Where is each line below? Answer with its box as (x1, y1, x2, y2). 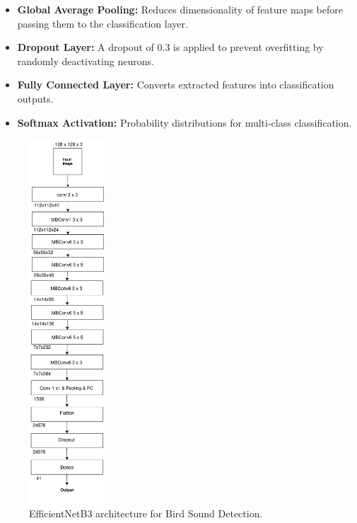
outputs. (17, 91, 54, 105)
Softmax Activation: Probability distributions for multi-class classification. (17, 115, 352, 130)
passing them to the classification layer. (17, 16, 188, 30)
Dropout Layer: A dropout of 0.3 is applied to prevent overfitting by (17, 40, 324, 54)
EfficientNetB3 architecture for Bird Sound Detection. (29, 506, 263, 521)
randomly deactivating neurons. (17, 53, 154, 68)
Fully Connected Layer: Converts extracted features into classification (17, 77, 334, 92)
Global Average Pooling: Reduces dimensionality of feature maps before (17, 2, 343, 16)
